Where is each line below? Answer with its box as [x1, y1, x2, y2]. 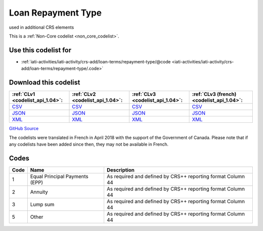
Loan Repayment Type [9, 7, 102, 18]
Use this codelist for [9, 46, 72, 54]
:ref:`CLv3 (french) [191, 91, 237, 97]
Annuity [30, 188, 48, 195]
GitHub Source [9, 126, 39, 132]
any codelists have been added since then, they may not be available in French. [9, 141, 169, 147]
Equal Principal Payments [30, 173, 89, 180]
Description [107, 166, 135, 173]
